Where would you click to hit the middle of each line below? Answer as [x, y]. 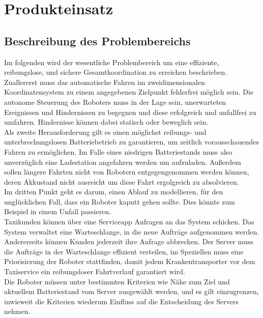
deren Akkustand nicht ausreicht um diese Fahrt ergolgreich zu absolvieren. [122, 181]
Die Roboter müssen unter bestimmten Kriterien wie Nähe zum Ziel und [117, 281]
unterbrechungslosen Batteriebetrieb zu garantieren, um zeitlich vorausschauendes [131, 142]
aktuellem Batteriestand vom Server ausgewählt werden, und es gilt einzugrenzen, [131, 291]
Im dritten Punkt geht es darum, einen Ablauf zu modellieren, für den [114, 192]
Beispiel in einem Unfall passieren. [58, 211]
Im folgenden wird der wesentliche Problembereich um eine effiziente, [112, 62]
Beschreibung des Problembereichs [97, 40]
